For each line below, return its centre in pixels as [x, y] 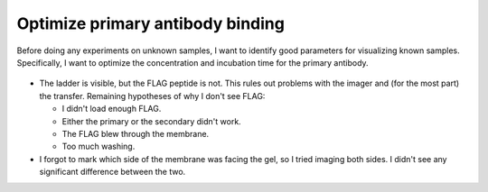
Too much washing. [99, 146]
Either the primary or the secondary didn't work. [151, 121]
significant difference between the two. [113, 172]
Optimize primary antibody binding [150, 23]
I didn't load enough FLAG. [112, 109]
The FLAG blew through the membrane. [136, 133]
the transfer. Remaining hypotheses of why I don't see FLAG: [152, 96]
